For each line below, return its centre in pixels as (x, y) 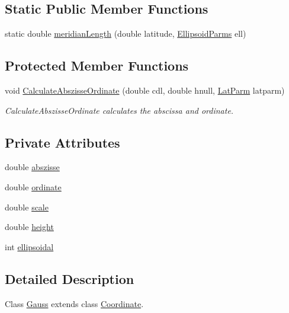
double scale (27, 207)
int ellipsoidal (29, 246)
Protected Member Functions (97, 66)
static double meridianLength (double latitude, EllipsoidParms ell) (126, 33)
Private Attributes (62, 142)
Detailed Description (70, 278)
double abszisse (32, 167)
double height (29, 227)
